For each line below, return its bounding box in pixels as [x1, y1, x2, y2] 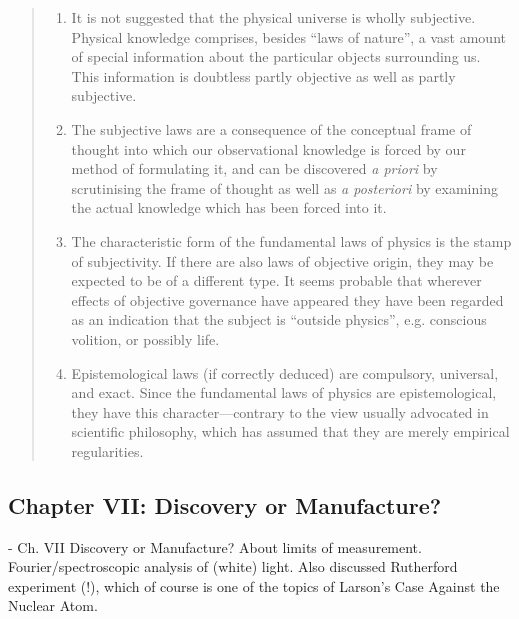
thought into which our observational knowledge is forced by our [71, 138, 466, 159]
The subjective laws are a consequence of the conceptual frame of [71, 118, 472, 139]
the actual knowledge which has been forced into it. [71, 197, 387, 218]
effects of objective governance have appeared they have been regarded [71, 289, 504, 310]
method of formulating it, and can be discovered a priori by [71, 158, 438, 179]
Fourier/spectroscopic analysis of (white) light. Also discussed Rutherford [8, 556, 458, 577]
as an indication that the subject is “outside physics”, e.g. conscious [71, 309, 487, 330]
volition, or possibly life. [71, 328, 220, 349]
